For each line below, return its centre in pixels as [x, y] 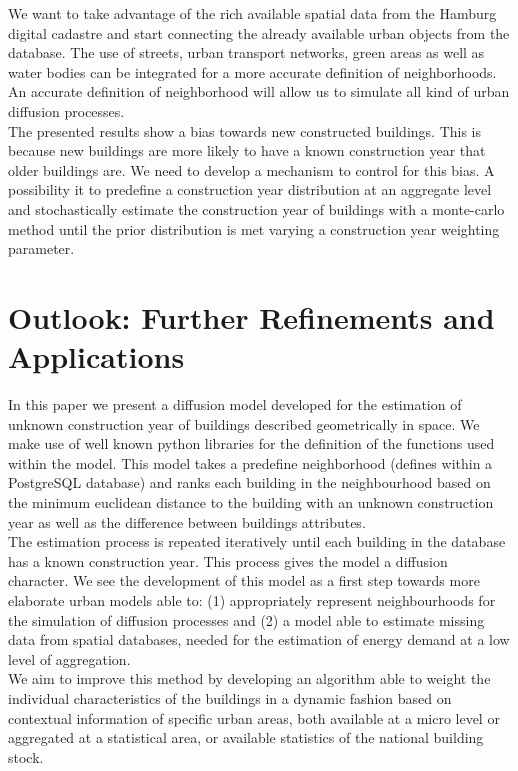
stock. [26, 756]
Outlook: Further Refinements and [251, 316]
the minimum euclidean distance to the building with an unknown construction [251, 502]
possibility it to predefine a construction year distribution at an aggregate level [250, 189]
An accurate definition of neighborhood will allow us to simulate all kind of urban [259, 91]
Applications [96, 356]
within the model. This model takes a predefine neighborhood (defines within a [250, 462]
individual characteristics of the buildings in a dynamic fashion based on [230, 697]
